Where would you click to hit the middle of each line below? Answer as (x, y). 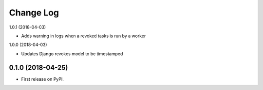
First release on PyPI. (43, 79)
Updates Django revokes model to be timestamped (72, 54)
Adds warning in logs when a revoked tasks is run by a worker (84, 36)
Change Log (34, 13)
